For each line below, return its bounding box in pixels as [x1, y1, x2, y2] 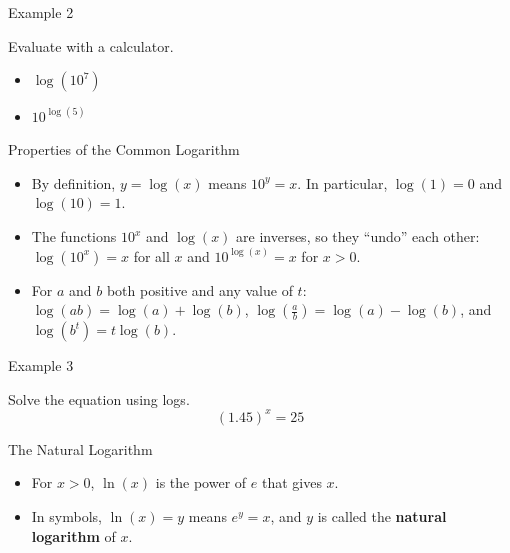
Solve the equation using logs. [8, 388, 190, 409]
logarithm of [31, 525, 116, 546]
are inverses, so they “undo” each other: [236, 226, 480, 246]
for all [133, 245, 170, 266]
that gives [261, 472, 322, 493]
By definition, [31, 172, 116, 193]
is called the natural [317, 506, 447, 527]
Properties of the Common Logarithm [8, 139, 240, 160]
